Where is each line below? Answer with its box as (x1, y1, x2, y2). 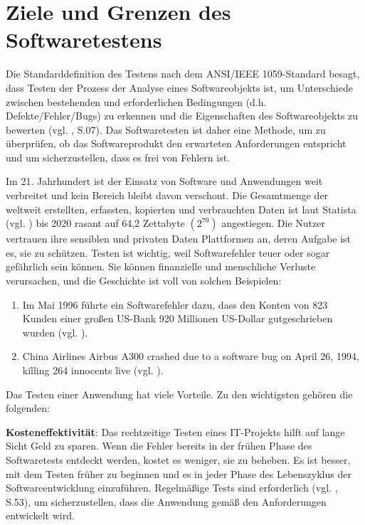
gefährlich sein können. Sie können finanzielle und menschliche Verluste (6, 259, 316, 274)
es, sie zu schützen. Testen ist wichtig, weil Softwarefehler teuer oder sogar (6, 245, 330, 260)
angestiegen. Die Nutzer (221, 216, 325, 230)
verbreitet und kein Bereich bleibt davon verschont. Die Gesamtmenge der (6, 188, 329, 203)
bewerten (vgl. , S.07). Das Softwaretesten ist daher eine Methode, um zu (6, 122, 326, 137)
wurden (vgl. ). (22, 324, 88, 339)
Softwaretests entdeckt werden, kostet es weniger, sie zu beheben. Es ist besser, (6, 452, 351, 467)
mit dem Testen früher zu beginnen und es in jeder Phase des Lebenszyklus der (6, 466, 351, 481)
